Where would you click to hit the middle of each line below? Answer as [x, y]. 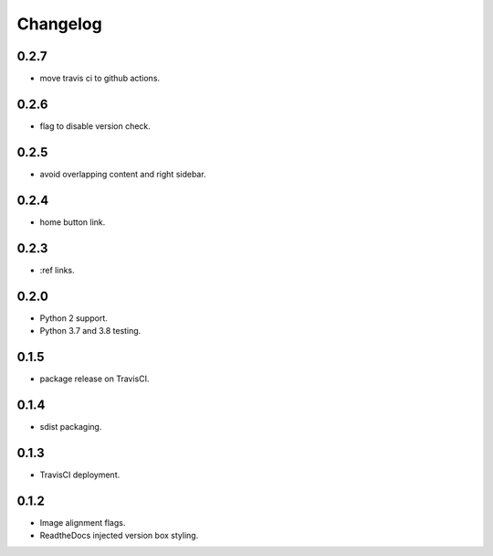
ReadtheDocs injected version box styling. [119, 535]
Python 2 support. [74, 318]
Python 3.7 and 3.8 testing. [90, 330]
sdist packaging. [71, 426]
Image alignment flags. [83, 522]
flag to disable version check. [95, 126]
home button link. [73, 222]
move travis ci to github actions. [100, 79]
